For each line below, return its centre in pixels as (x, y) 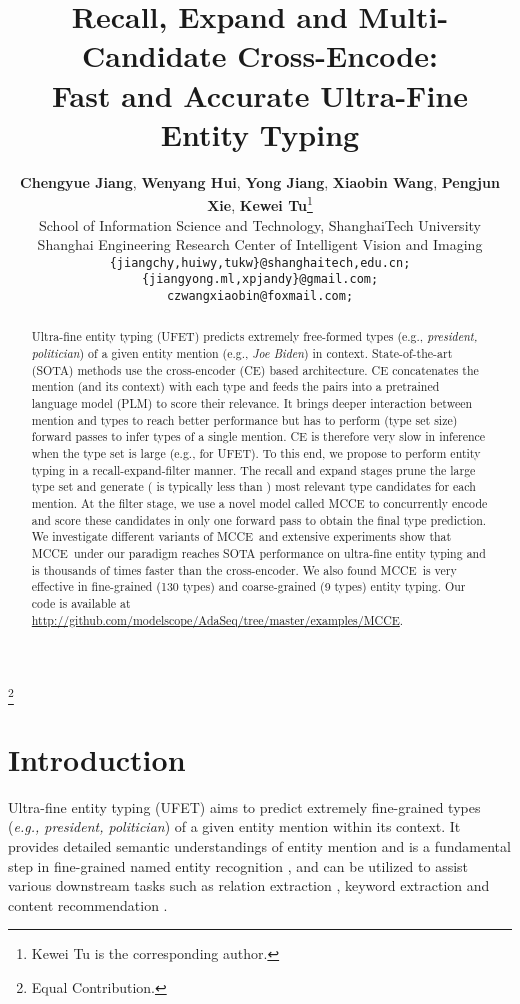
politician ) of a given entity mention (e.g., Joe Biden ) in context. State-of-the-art (242, 353)
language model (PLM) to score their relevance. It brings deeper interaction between (252, 403)
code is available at (81, 602)
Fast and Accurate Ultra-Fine (260, 94)
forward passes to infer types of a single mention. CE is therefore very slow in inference (258, 436)
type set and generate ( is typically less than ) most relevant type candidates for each (253, 486)
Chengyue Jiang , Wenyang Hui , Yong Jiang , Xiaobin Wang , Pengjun (260, 181)
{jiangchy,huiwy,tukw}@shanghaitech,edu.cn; (260, 262)
